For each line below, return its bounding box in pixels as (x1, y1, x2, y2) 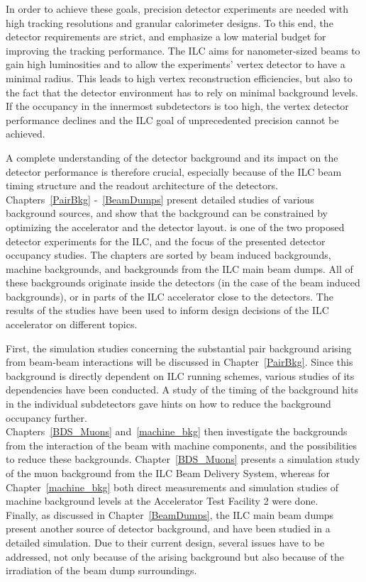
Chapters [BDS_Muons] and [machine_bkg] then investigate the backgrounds (6, 424, 348, 439)
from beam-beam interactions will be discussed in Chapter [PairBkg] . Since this (6, 354, 353, 369)
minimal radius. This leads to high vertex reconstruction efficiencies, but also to (6, 70, 353, 85)
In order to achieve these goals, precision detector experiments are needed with (6, 1, 349, 16)
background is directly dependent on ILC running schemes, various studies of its (6, 368, 355, 383)
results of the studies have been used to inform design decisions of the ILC (6, 303, 329, 318)
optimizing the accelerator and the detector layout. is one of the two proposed (6, 219, 345, 234)
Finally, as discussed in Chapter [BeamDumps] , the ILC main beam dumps (6, 507, 334, 522)
